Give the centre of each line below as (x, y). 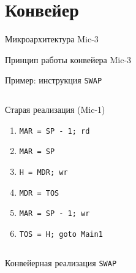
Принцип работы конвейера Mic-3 (68, 59)
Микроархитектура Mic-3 (52, 39)
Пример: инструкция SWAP (54, 80)
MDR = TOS (39, 193)
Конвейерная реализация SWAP (61, 262)
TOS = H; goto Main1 (61, 234)
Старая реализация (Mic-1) (55, 109)
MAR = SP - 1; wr (55, 214)
